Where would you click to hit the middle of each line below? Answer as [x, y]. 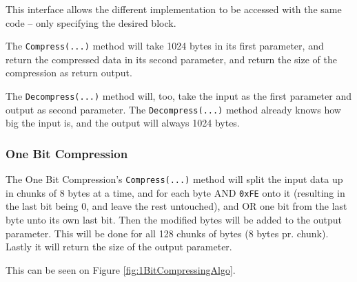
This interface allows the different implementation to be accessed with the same [174, 9]
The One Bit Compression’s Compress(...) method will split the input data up [174, 179]
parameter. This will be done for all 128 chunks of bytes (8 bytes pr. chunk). [167, 233]
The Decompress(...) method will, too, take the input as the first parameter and [179, 96]
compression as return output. [69, 73]
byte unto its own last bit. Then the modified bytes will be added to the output [174, 220]
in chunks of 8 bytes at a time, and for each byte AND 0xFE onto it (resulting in [175, 192]
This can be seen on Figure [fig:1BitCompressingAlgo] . [121, 269]
